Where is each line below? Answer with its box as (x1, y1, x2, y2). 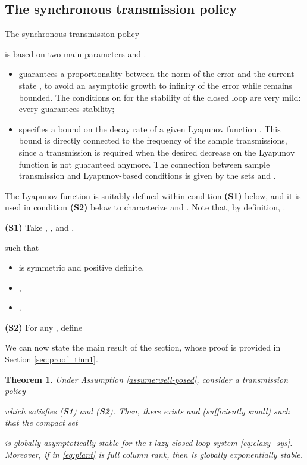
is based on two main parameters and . (5, 47, 146, 60)
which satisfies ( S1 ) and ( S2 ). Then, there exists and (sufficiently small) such (5, 404, 290, 417)
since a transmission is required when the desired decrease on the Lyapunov (18, 145, 295, 158)
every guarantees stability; (18, 103, 115, 115)
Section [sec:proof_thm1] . (5, 353, 98, 365)
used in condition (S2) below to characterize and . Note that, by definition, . (5, 201, 286, 213)
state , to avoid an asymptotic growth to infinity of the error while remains (18, 79, 293, 91)
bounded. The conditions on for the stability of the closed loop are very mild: (18, 91, 301, 103)
